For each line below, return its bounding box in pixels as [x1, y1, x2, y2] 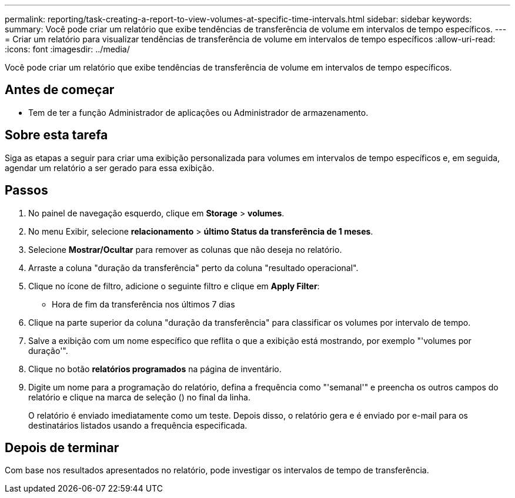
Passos [5, 183, 48, 198]
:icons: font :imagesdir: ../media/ [5, 44, 130, 54]
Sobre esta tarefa [5, 128, 108, 143]
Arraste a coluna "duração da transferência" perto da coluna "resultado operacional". [28, 262, 359, 273]
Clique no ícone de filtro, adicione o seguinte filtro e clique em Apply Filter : [28, 280, 320, 291]
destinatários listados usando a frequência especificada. [28, 420, 248, 430]
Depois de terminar [5, 440, 119, 455]
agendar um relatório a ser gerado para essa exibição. [5, 162, 215, 173]
